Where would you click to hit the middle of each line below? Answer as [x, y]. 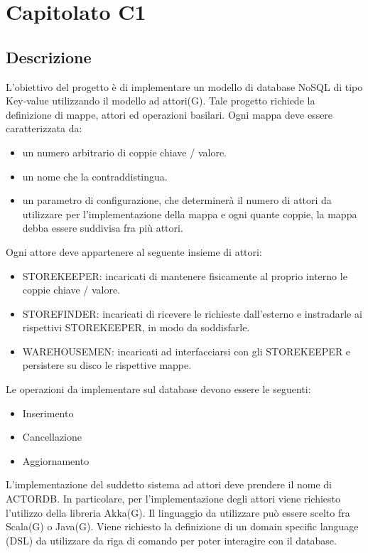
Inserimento [48, 413]
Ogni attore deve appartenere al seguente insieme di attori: [134, 251]
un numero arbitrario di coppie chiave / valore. [125, 152]
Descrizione [49, 57]
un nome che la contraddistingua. [95, 176]
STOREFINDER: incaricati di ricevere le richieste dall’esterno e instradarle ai [192, 313]
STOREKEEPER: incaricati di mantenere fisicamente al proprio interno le [185, 275]
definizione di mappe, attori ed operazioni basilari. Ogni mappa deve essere [169, 114]
